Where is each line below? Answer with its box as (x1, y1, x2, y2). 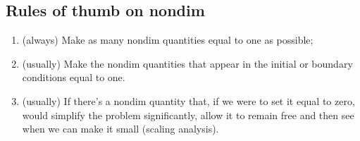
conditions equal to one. (22, 70, 125, 85)
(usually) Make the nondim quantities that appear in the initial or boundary (22, 56, 353, 70)
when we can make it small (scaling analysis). (22, 121, 219, 136)
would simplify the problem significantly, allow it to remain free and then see (22, 107, 354, 122)
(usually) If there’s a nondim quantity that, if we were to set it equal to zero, (22, 93, 355, 108)
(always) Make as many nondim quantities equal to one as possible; (22, 32, 314, 47)
